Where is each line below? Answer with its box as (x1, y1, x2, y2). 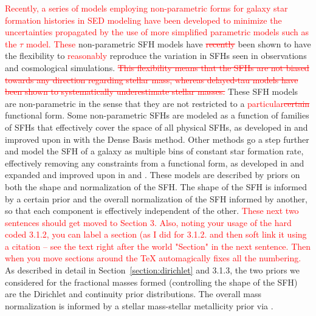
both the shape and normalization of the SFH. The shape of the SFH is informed (5, 180, 307, 193)
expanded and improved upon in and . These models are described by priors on (5, 168, 300, 181)
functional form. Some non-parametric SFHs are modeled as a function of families (5, 109, 309, 122)
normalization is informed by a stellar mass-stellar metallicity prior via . (5, 299, 273, 312)
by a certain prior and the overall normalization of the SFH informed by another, (5, 192, 307, 205)
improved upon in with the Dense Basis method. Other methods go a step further (5, 132, 309, 145)
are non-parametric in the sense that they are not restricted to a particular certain (5, 97, 310, 109)
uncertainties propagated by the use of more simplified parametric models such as (5, 26, 309, 38)
